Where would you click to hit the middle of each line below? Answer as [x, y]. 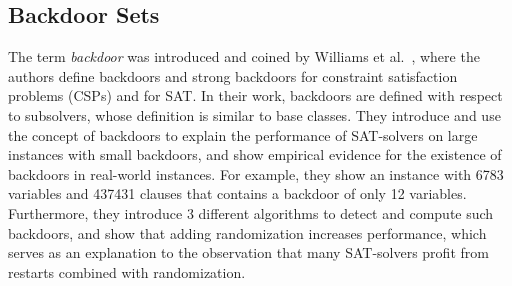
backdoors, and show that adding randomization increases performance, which [247, 232]
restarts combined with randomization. [127, 271]
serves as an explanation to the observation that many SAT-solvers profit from [248, 252]
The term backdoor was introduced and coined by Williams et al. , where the [244, 56]
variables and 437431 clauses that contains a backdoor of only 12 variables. [237, 193]
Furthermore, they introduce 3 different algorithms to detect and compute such [251, 212]
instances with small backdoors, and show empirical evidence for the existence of [255, 154]
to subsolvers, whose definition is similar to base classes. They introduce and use [254, 114]
